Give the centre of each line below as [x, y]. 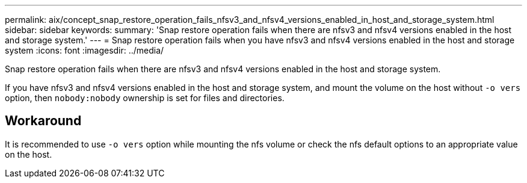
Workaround [43, 121]
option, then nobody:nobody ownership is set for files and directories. [145, 98]
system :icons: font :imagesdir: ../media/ [85, 50]
